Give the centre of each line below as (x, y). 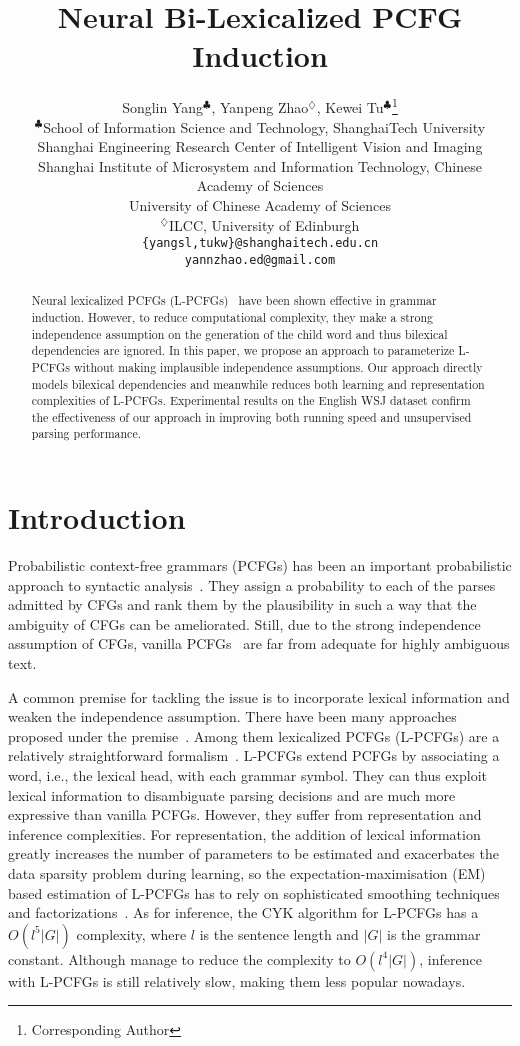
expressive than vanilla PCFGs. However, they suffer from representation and (245, 814)
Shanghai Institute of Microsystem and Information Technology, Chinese (260, 165)
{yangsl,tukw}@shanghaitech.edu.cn (260, 243)
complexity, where (131, 933)
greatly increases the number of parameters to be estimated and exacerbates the (253, 853)
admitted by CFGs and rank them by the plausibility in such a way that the (242, 604)
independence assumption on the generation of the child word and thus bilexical (239, 333)
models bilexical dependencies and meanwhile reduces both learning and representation (258, 383)
